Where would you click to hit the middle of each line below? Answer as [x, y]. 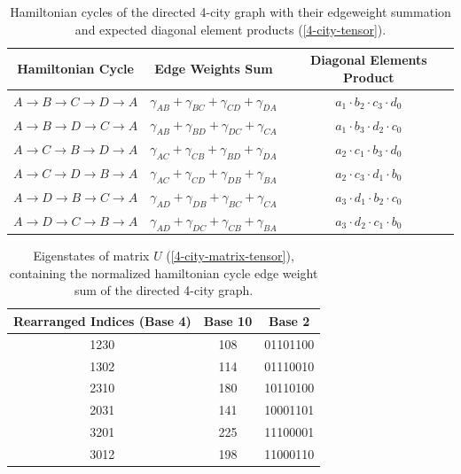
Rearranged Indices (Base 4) [102, 320]
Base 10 [228, 320]
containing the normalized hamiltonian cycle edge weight [164, 272]
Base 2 [289, 320]
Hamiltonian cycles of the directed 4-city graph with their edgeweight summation [230, 12]
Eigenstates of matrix [91, 256]
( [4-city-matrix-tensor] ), [230, 256]
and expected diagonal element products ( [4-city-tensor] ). [230, 29]
